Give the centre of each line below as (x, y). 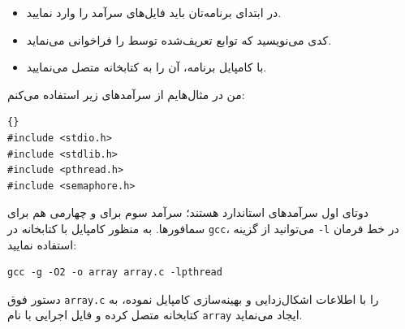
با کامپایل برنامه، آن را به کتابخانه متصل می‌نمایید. (146, 67)
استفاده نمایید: (42, 244)
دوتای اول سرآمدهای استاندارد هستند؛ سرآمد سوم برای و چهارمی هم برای (188, 212)
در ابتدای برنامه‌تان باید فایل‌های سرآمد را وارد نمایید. (154, 12)
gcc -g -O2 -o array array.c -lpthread (115, 273)
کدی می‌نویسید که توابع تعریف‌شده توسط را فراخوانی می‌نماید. (179, 39)
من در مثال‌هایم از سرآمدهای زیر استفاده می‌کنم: (126, 94)
